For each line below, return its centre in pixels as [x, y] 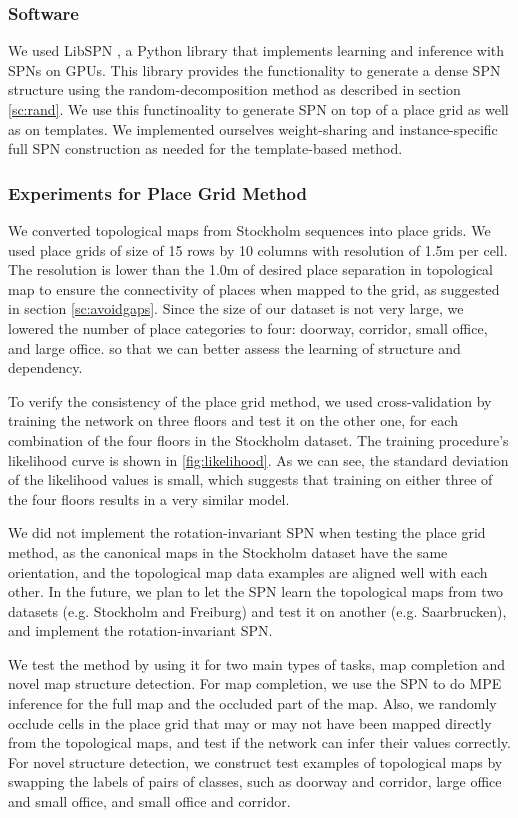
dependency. [45, 367]
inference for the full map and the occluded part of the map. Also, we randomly [252, 703]
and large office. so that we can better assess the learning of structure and [234, 347]
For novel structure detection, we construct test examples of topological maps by [255, 761]
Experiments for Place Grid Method [157, 192]
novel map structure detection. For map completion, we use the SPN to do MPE [255, 683]
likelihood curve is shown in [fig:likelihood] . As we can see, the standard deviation [258, 459]
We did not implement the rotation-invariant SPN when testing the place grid [247, 532]
